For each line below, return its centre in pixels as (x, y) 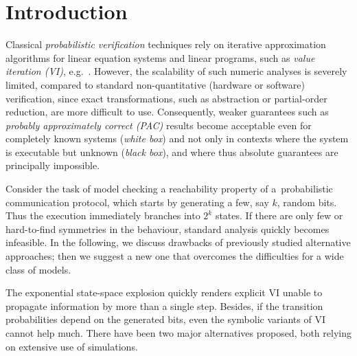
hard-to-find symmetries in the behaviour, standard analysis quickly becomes (168, 229)
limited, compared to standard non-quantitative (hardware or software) (155, 84)
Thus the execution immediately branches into (103, 215)
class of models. (38, 269)
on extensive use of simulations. (72, 346)
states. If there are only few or (279, 215)
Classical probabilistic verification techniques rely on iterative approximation (166, 44)
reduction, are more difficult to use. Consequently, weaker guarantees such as (167, 112)
